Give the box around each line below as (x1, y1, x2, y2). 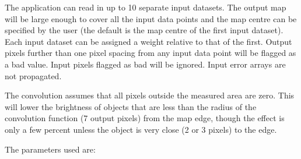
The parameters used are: (5, 143, 96, 155)
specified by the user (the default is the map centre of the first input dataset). (5, 24, 283, 36)
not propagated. (5, 69, 62, 82)
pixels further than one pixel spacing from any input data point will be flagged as (5, 47, 296, 59)
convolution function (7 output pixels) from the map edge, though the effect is (5, 112, 285, 124)
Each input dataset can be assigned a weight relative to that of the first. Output (5, 35, 292, 47)
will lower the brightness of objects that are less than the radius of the (5, 100, 257, 112)
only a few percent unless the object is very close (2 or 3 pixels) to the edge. (5, 123, 277, 135)
